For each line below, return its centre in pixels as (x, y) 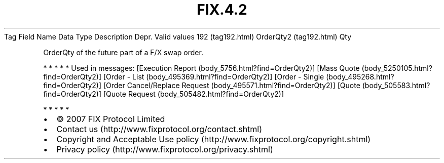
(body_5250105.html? (397, 68)
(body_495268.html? (360, 76)
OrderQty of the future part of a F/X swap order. (123, 52)
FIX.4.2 (222, 10)
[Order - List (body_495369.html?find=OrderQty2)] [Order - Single (214, 76)
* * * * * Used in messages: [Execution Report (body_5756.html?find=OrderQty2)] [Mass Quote (201, 68)
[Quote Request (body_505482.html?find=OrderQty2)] (194, 94)
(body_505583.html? (396, 85)
